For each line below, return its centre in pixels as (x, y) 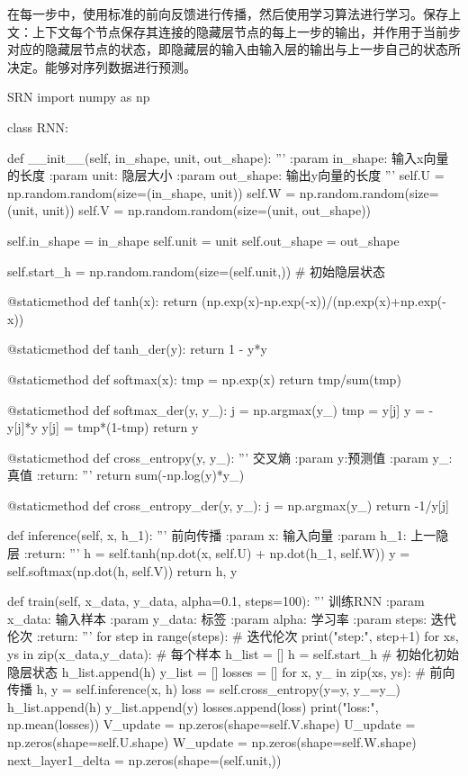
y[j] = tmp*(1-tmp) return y (120, 427)
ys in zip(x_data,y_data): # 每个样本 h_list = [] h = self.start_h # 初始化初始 (234, 654)
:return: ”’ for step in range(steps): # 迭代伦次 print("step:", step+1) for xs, (247, 636)
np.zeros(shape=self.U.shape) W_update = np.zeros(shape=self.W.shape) (212, 742)
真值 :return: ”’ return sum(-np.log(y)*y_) (126, 475)
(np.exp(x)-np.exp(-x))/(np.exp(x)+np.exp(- (324, 301)
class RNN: (38, 126)
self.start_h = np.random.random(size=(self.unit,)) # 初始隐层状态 (197, 271)
